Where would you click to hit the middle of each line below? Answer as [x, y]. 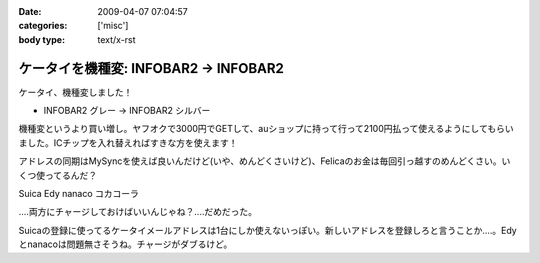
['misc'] [113, 26]
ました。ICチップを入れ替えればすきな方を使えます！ [128, 142]
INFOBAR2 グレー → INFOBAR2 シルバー [127, 111]
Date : [30, 11]
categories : [43, 26]
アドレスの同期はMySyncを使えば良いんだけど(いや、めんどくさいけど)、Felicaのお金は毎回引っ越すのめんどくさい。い [264, 161]
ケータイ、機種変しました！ [75, 92]
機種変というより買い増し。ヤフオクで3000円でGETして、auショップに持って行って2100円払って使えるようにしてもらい [266, 129]
